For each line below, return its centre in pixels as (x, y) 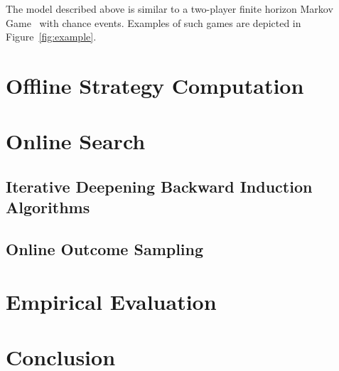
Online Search (76, 141)
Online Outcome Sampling (105, 249)
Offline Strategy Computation (155, 85)
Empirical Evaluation (111, 301)
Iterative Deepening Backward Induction (159, 186)
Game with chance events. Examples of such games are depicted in (154, 22)
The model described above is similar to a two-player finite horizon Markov (169, 9)
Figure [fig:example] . (51, 37)
